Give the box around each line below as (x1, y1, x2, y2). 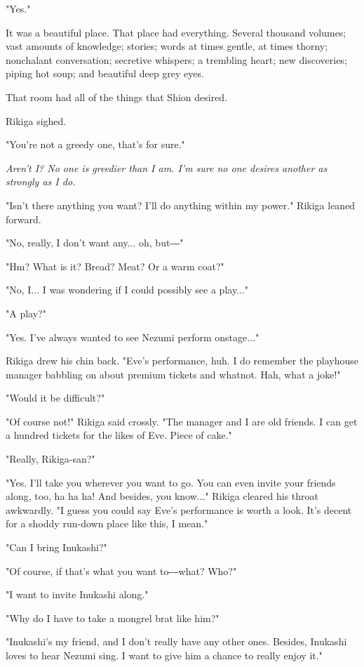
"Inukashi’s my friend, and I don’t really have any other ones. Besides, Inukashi (6, 634, 347, 649)
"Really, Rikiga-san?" (6, 451, 95, 466)
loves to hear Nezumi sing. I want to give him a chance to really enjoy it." (6, 648, 323, 662)
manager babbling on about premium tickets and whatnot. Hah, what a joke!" (6, 366, 341, 381)
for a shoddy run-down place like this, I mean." (6, 516, 208, 531)
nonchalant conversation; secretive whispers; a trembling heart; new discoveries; (6, 52, 347, 67)
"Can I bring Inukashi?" (6, 540, 107, 555)
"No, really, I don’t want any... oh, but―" (6, 235, 184, 250)
